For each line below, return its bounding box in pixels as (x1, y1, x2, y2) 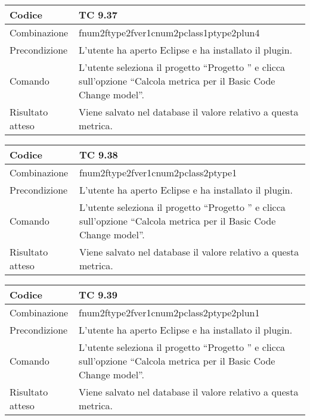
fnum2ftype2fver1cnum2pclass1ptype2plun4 (79, 26, 260, 39)
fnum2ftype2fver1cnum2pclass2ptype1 (79, 166, 237, 179)
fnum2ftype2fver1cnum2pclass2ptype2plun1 (79, 306, 260, 319)
